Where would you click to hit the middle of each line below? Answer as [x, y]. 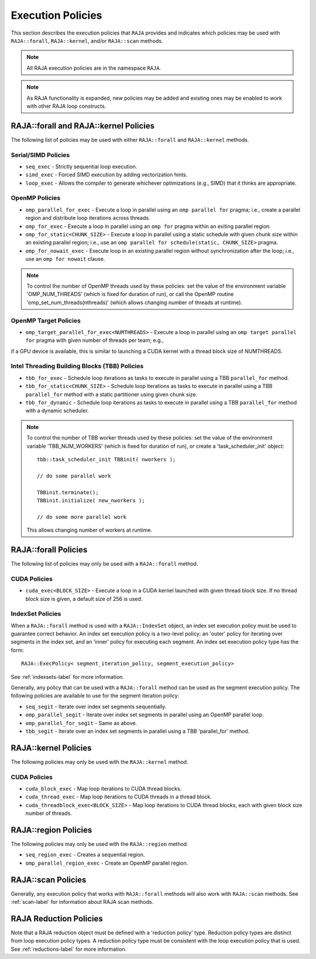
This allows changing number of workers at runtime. [89, 530]
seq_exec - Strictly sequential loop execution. [81, 166]
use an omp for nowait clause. [65, 259]
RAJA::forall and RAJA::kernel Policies [83, 126]
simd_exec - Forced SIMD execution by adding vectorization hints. [107, 175]
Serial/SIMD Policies [40, 155]
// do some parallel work [74, 476]
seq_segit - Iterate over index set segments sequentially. [96, 706]
